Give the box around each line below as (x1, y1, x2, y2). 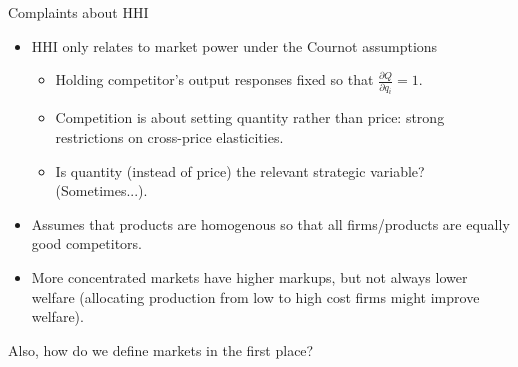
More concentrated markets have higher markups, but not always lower (31, 267, 468, 288)
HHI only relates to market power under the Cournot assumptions (31, 35, 438, 56)
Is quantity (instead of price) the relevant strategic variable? (55, 160, 425, 181)
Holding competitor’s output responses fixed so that (55, 69, 374, 90)
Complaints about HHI (8, 2, 149, 22)
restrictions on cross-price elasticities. (55, 127, 284, 148)
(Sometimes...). (55, 180, 148, 201)
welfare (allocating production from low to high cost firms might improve (31, 286, 480, 307)
